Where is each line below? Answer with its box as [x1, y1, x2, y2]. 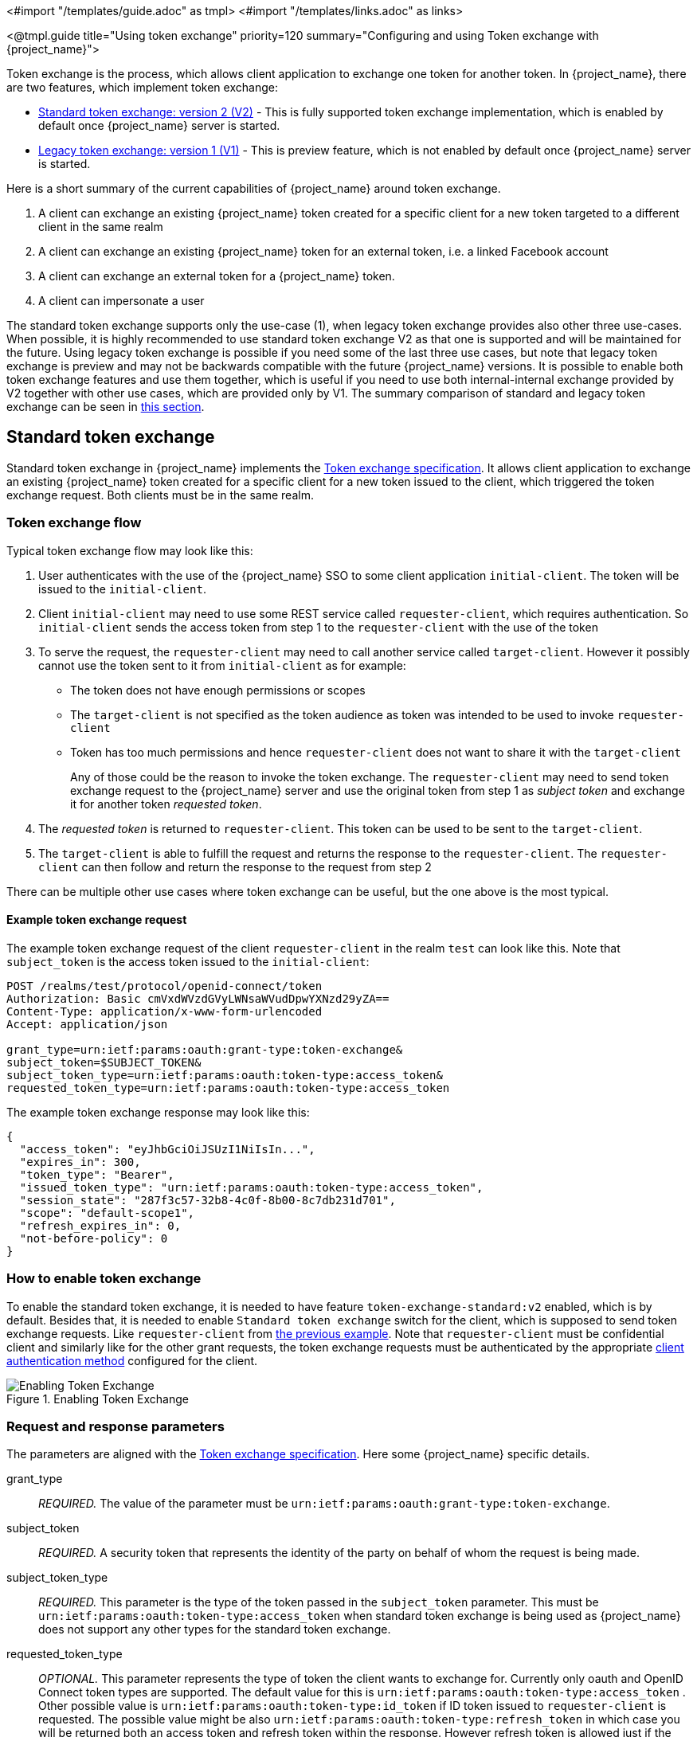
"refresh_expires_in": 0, [19, 1219, 182, 1232]
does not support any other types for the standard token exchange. [38, 1622, 391, 1637]
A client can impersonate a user [38, 294, 205, 307]
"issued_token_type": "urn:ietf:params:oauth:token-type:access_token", [19, 1180, 484, 1194]
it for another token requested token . [70, 796, 262, 811]
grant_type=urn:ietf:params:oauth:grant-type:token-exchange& [6, 1043, 403, 1056]
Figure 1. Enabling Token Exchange [6, 1391, 189, 1406]
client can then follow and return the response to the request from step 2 [38, 859, 432, 874]
